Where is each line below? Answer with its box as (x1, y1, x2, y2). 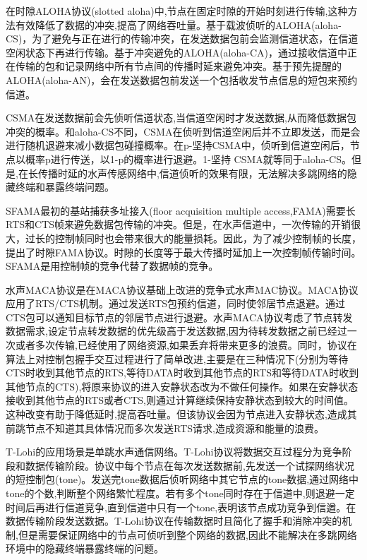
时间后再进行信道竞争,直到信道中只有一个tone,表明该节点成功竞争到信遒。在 (6, 499, 356, 514)
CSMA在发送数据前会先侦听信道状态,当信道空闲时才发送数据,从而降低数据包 (6, 110, 357, 125)
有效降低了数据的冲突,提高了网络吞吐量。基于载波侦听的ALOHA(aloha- (15, 17, 342, 32)
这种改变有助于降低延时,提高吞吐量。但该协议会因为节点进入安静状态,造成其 (6, 407, 357, 422)
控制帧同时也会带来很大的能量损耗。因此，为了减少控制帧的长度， (54, 230, 361, 245)
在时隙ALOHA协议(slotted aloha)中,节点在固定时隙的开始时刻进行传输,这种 (6, 4, 348, 18)
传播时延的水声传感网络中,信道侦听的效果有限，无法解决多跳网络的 (37, 165, 347, 180)
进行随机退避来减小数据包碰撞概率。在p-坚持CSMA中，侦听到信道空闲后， (6, 138, 350, 153)
